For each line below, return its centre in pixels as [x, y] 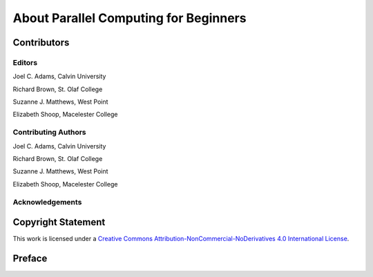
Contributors [41, 42]
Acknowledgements [47, 202]
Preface [30, 259]
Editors [25, 62]
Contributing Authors [49, 133]
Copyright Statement [59, 222]
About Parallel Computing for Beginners [130, 18]
